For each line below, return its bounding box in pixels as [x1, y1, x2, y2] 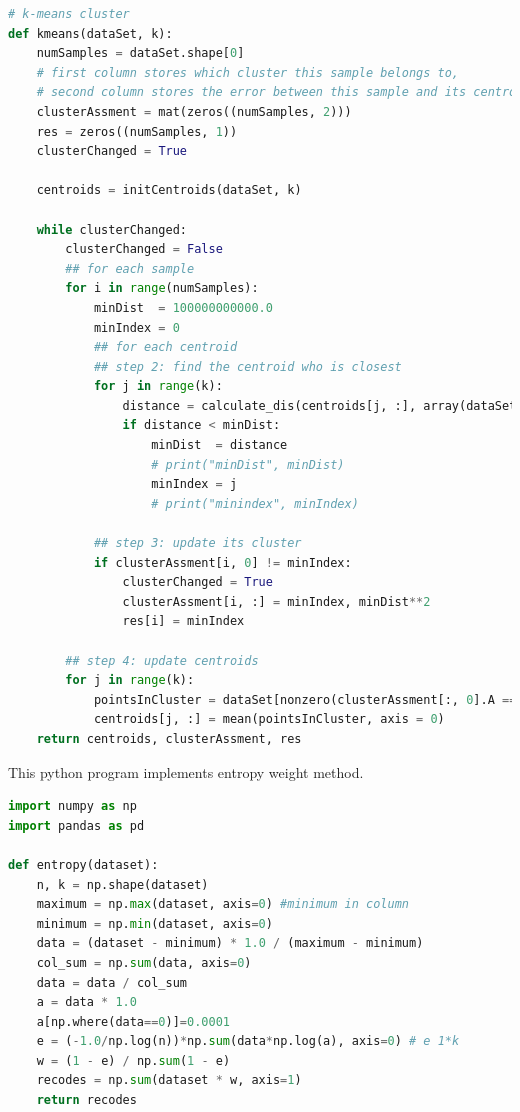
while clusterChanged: [36, 222, 187, 237]
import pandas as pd [8, 818, 145, 833]
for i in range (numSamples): [65, 281, 259, 296]
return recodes [36, 1093, 137, 1108]
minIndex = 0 [93, 320, 180, 335]
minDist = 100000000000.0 [93, 300, 273, 315]
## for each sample [65, 261, 195, 276]
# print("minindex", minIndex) [151, 496, 359, 511]
